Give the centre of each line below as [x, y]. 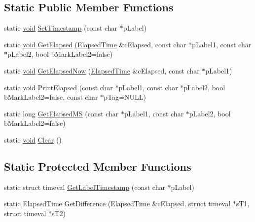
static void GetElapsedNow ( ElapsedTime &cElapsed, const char [102, 70]
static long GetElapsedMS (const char [61, 113]
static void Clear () [33, 139]
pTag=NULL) [125, 97]
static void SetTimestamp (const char [61, 28]
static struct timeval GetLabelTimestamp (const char [85, 187]
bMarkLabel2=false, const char [51, 97]
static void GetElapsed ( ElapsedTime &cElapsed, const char [95, 44]
